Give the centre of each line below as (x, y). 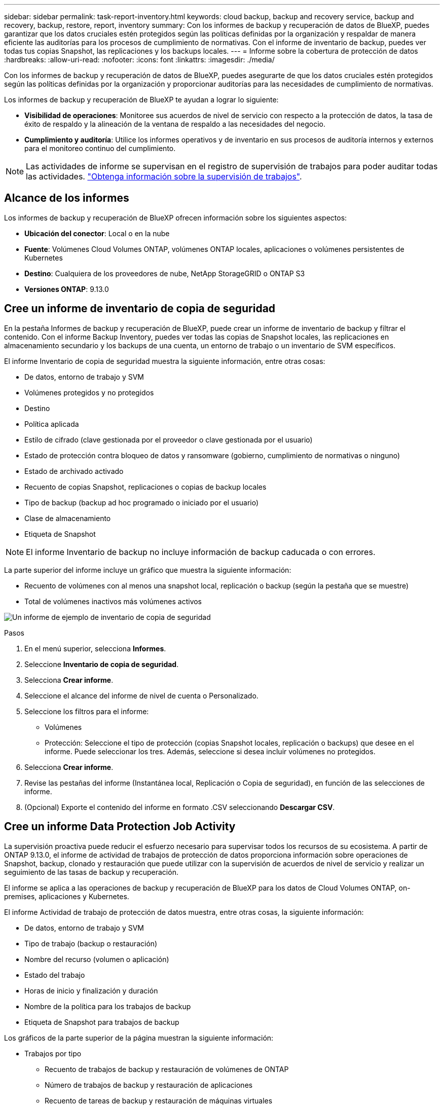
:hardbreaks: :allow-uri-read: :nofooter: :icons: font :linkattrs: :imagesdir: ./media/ (139, 60)
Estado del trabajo (55, 975)
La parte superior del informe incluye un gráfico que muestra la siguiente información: (148, 570)
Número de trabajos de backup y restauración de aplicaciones (149, 1085)
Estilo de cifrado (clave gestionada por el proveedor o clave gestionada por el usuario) (169, 439)
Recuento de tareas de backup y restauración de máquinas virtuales (159, 1100)
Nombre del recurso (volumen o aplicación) (97, 959)
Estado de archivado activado (74, 471)
